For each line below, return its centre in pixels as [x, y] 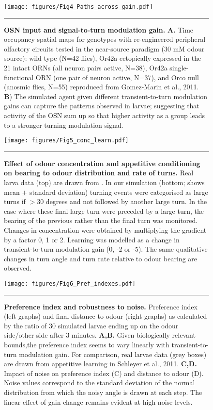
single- [179, 68]
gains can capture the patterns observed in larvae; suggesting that [102, 106]
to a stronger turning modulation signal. [64, 125]
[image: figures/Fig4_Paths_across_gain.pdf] [78, 7]
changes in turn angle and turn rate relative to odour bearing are [100, 258]
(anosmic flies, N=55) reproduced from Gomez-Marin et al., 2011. [101, 87]
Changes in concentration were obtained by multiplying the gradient [105, 230]
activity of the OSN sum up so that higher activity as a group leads [104, 115]
